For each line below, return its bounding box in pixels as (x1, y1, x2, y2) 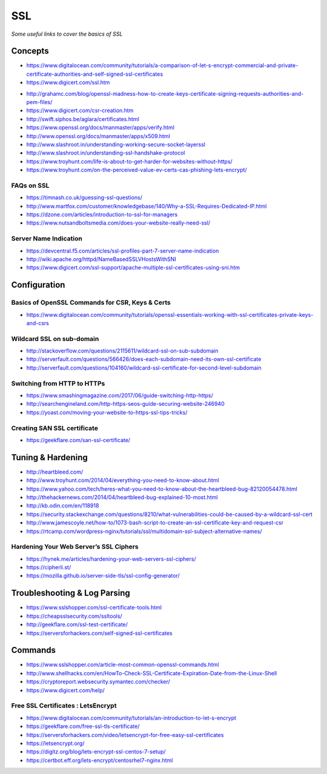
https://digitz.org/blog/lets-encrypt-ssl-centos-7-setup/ (26, 748, 166, 755)
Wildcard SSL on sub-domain (11, 334, 99, 343)
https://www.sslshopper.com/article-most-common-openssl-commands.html (26, 661, 219, 669)
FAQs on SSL (11, 181, 50, 190)
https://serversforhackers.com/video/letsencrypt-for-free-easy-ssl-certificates (26, 731, 224, 738)
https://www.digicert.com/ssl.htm (26, 79, 110, 86)
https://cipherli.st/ (26, 564, 71, 571)
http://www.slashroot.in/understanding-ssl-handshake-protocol (26, 149, 185, 157)
